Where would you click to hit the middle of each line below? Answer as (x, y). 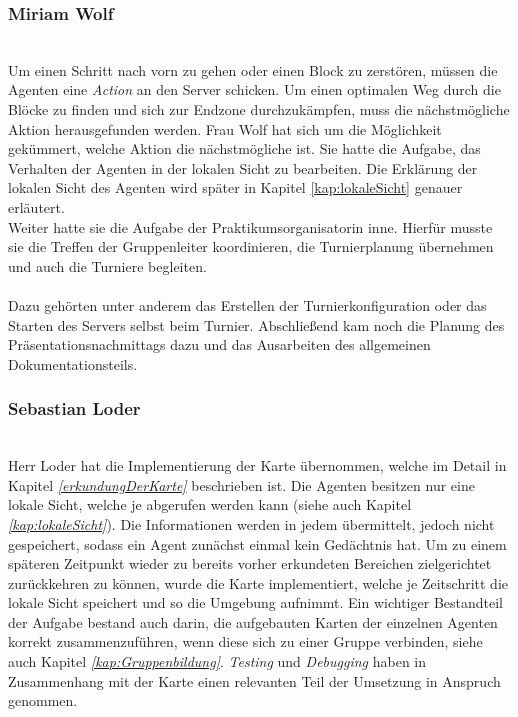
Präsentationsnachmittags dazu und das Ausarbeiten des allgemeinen (219, 344)
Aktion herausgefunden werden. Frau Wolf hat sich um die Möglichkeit (225, 128)
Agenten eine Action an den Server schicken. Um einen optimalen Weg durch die (254, 89)
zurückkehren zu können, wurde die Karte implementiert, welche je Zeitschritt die (258, 582)
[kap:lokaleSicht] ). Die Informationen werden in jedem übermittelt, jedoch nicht (251, 523)
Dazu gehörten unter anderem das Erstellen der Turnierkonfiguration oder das (247, 304)
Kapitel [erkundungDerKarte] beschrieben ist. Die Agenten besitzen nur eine (241, 484)
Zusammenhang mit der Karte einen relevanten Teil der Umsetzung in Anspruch (254, 680)
